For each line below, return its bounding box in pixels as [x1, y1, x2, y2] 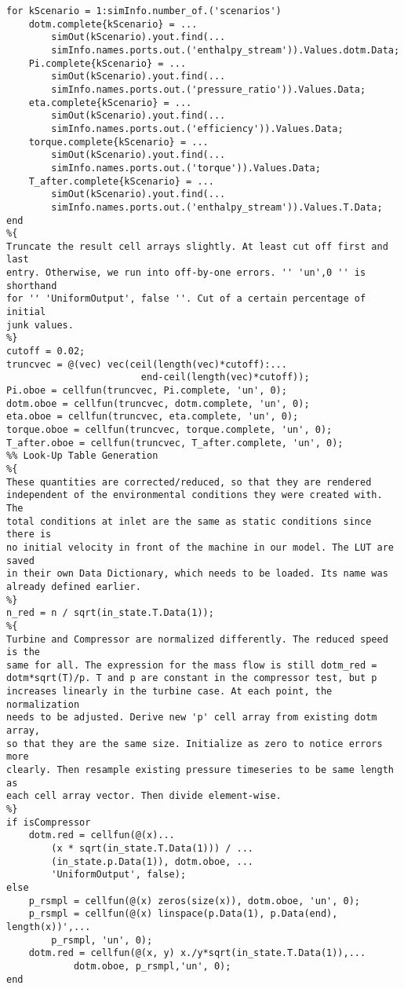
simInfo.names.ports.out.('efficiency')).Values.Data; [51, 123, 344, 134]
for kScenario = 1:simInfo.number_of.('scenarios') [6, 5, 282, 16]
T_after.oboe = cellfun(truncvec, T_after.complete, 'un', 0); [6, 437, 344, 449]
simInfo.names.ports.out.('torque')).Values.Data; [51, 162, 321, 174]
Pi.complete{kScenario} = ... [28, 57, 187, 69]
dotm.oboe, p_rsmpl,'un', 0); [73, 960, 231, 972]
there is [6, 529, 52, 540]
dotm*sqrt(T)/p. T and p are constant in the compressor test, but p [6, 672, 377, 684]
